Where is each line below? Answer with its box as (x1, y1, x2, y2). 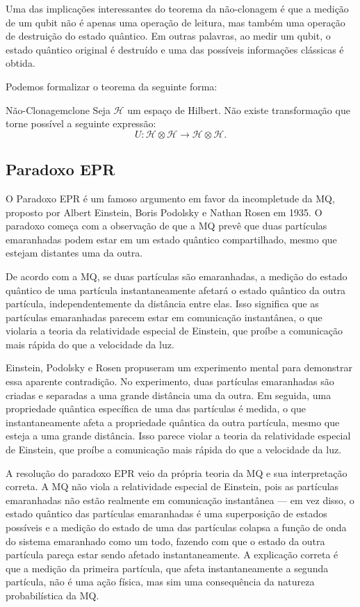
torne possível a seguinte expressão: (6, 116, 156, 131)
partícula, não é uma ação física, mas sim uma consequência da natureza (6, 574, 315, 589)
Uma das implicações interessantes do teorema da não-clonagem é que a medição (6, 1, 349, 15)
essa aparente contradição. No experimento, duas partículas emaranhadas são (6, 374, 334, 389)
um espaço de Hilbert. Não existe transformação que (127, 102, 350, 117)
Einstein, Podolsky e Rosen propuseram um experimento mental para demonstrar (6, 360, 352, 375)
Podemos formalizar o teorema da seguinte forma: (6, 79, 218, 93)
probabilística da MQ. (6, 588, 99, 602)
